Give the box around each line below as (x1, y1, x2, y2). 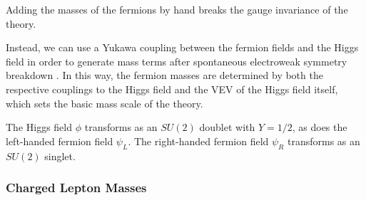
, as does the (292, 120, 347, 135)
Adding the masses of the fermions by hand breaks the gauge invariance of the (6, 2, 348, 16)
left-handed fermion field (6, 133, 113, 148)
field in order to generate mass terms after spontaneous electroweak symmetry (6, 53, 347, 68)
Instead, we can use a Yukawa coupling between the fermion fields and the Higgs (6, 40, 359, 55)
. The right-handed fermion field (128, 133, 269, 148)
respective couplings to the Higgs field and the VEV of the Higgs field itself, (6, 81, 338, 96)
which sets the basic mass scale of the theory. (6, 95, 203, 110)
